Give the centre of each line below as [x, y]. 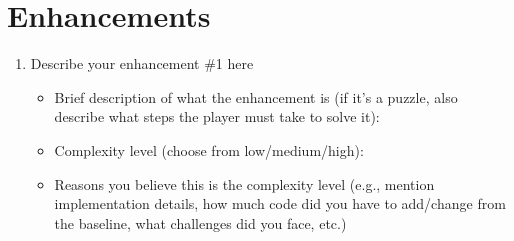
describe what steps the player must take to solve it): [217, 116]
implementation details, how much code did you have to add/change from [280, 203]
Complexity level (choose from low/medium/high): [209, 149]
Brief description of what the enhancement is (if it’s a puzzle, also [256, 96]
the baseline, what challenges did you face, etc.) [200, 222]
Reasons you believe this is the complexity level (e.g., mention [244, 183]
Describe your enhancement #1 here [142, 63]
